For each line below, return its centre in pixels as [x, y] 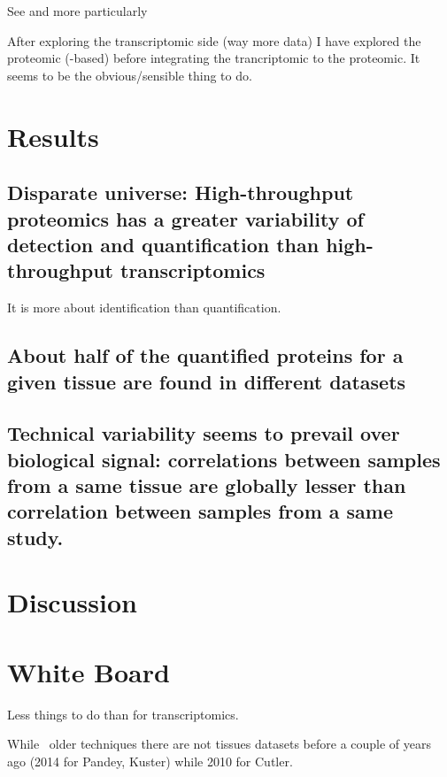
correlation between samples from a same [200, 511]
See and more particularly [77, 11]
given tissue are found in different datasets [207, 381]
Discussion [72, 602]
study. [35, 537]
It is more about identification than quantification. [144, 308]
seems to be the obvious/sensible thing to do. [130, 75]
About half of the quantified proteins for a [205, 355]
